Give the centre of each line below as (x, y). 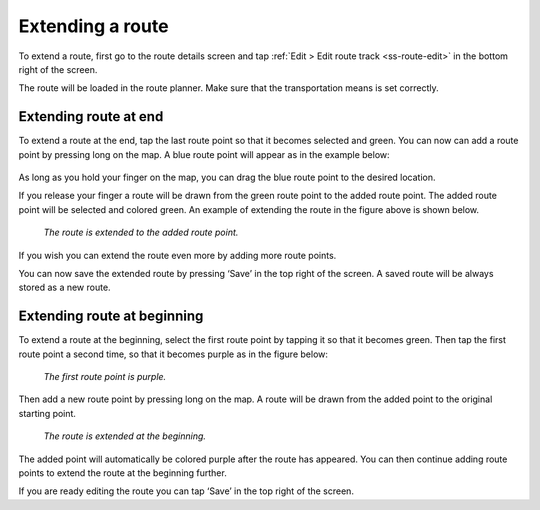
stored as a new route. (64, 287)
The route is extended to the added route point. (141, 232)
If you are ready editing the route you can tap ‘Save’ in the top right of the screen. (186, 491)
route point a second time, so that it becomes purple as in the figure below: (173, 354)
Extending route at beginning (111, 316)
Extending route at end (91, 116)
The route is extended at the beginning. (125, 436)
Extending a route (93, 26)
